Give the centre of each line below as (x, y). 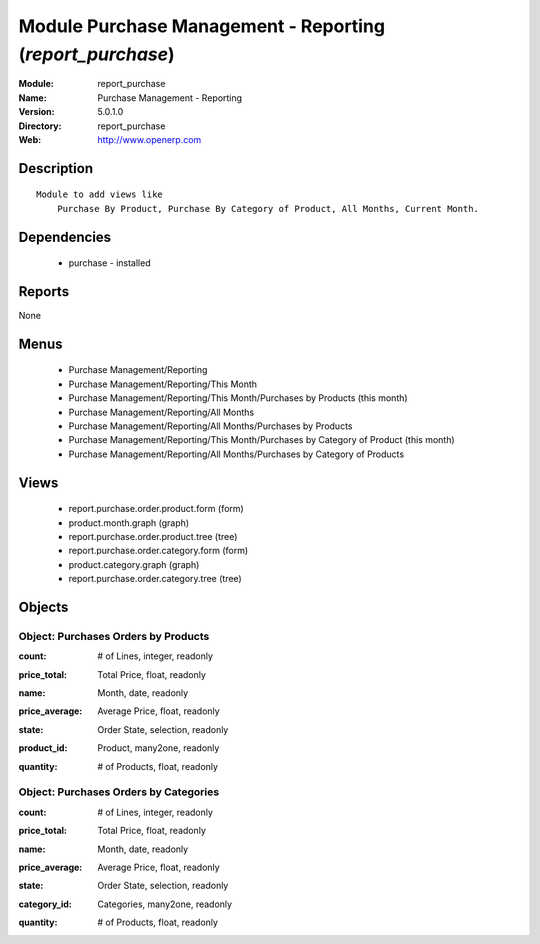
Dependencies (65, 236)
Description (56, 168)
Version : (36, 112)
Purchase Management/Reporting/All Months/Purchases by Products (210, 426)
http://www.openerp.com (149, 139)
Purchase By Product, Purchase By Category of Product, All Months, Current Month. (268, 208)
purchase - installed (109, 263)
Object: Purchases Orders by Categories (119, 792)
